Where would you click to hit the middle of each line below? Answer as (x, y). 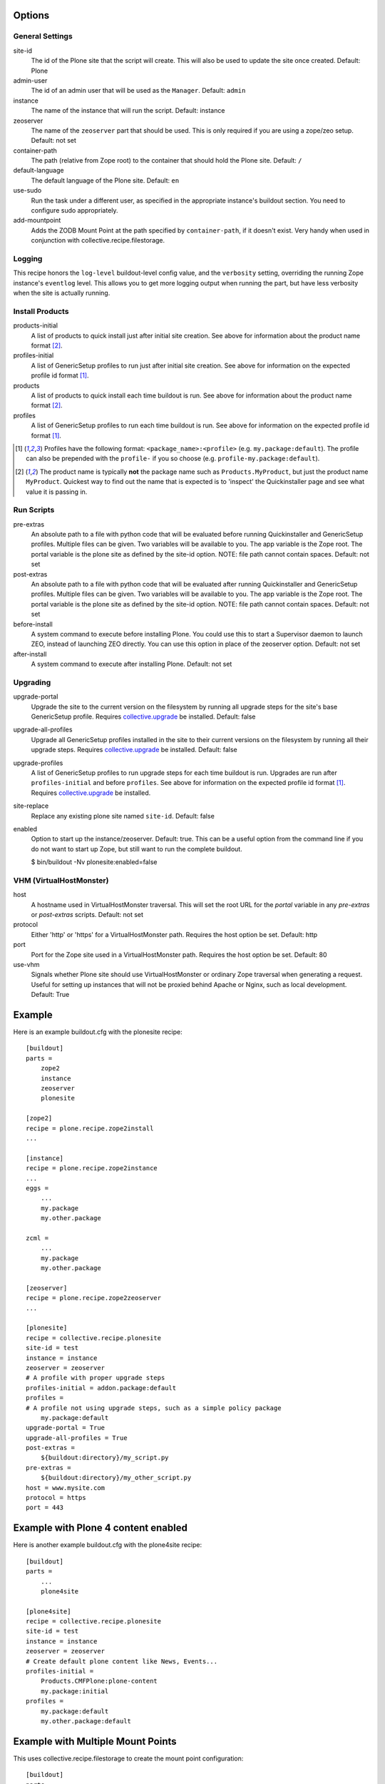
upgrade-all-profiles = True (77, 1438)
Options (31, 15)
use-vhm (26, 964)
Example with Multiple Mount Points (95, 1741)
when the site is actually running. (62, 293)
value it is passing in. (57, 492)
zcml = (37, 1238)
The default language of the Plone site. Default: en (105, 180)
